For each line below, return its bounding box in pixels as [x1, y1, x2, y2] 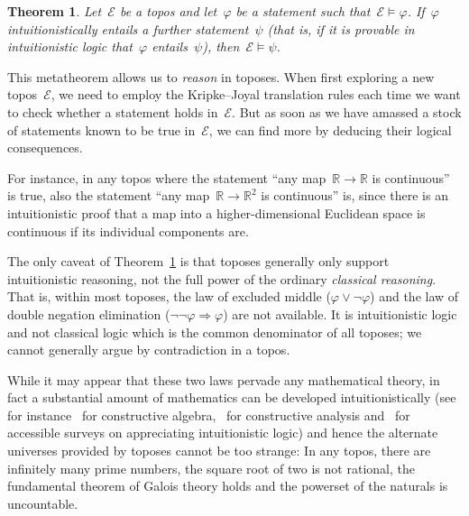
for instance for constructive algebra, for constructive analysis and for [7, 405, 410, 424]
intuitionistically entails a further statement [7, 19, 249, 38]
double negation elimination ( [7, 304, 170, 323]
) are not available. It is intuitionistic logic [223, 304, 457, 323]
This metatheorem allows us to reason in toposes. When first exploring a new [7, 67, 435, 86]
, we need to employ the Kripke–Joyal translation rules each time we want [51, 85, 461, 104]
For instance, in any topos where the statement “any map [7, 168, 326, 187]
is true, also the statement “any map [7, 186, 210, 205]
